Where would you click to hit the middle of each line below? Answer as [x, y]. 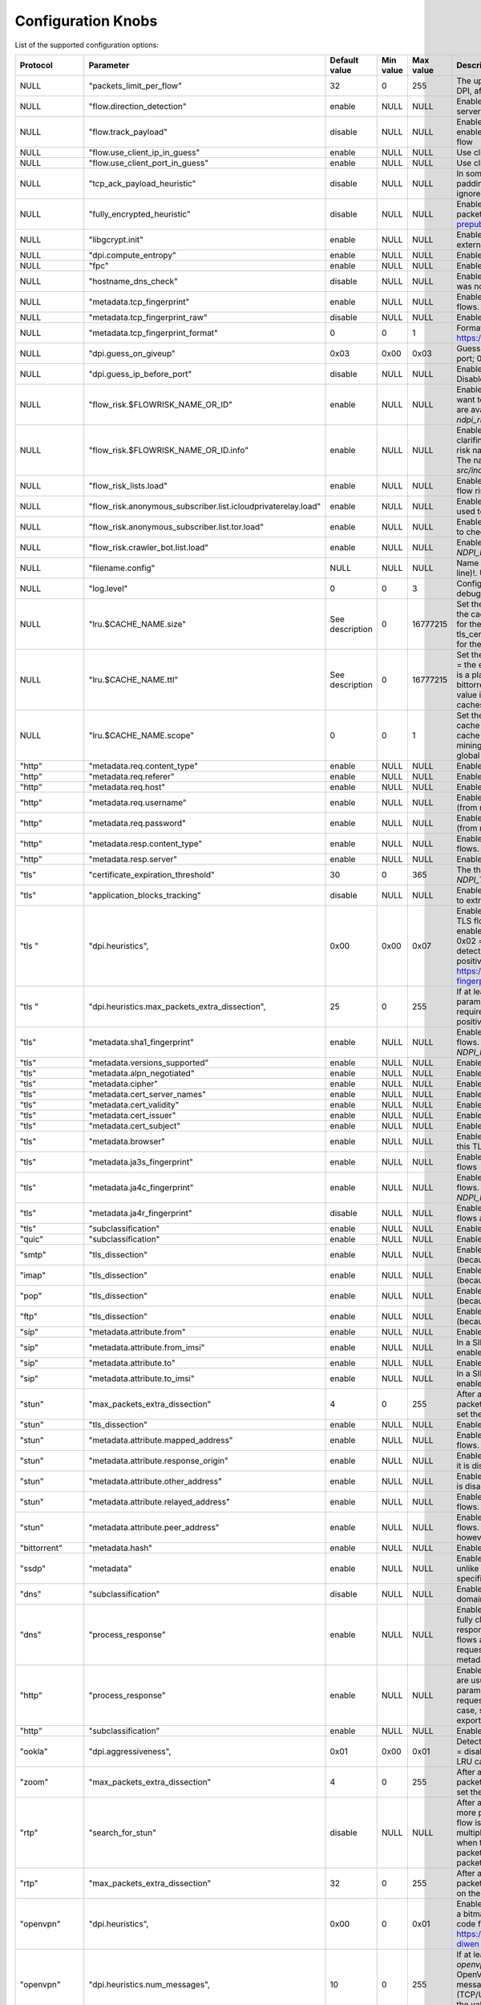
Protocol [36, 65]
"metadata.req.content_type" [143, 766]
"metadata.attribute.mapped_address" [161, 1440]
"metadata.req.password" [137, 823]
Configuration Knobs [86, 21]
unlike [468, 1568]
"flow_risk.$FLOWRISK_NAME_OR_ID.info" [168, 450]
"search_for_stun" [122, 1833]
